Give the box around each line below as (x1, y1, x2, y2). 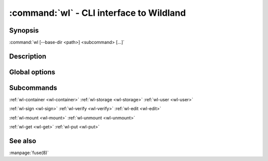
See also (9, 136, 37, 145)
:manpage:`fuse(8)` (9, 150, 49, 156)
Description (9, 52, 47, 60)
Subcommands (9, 83, 57, 92)
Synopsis (9, 26, 39, 35)
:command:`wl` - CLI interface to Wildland (9, 7, 186, 18)
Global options (9, 68, 56, 76)
